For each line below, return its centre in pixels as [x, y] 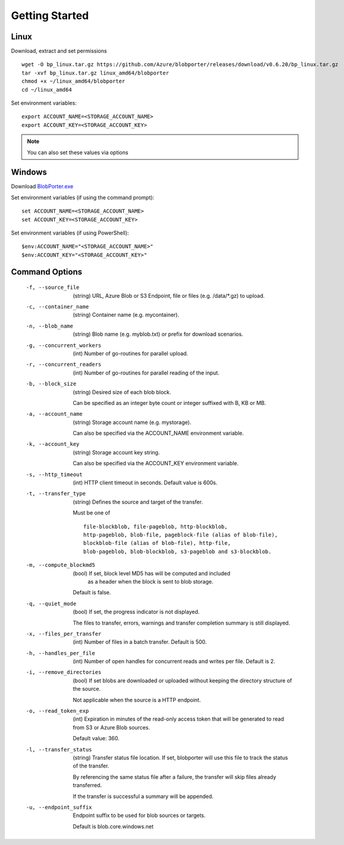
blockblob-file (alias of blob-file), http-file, [157, 543]
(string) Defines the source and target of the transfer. [138, 502]
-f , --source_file [53, 288]
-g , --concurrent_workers [64, 345]
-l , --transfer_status [59, 749]
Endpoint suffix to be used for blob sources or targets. [139, 815]
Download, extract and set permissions [59, 51]
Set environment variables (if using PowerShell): [70, 233]
